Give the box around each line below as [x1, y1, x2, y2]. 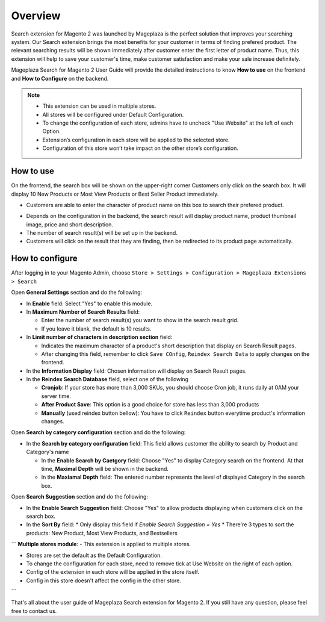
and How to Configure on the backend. [11, 75, 109, 82]
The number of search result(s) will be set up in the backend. [26, 229, 178, 237]
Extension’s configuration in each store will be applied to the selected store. [42, 136, 230, 143]
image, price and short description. [26, 220, 114, 228]
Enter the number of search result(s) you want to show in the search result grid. [41, 317, 239, 324]
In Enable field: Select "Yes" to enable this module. [26, 300, 153, 307]
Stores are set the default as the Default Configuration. [26, 552, 162, 559]
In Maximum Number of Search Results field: [26, 308, 140, 316]
